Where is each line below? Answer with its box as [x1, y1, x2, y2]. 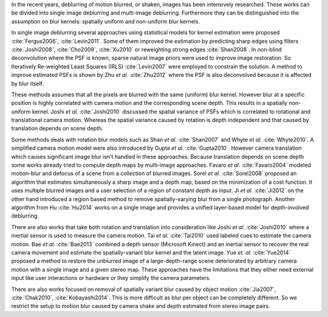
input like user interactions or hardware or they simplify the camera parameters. [11, 275, 211, 282]
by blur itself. [11, 79, 44, 87]
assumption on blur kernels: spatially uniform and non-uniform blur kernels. [11, 18, 200, 25]
